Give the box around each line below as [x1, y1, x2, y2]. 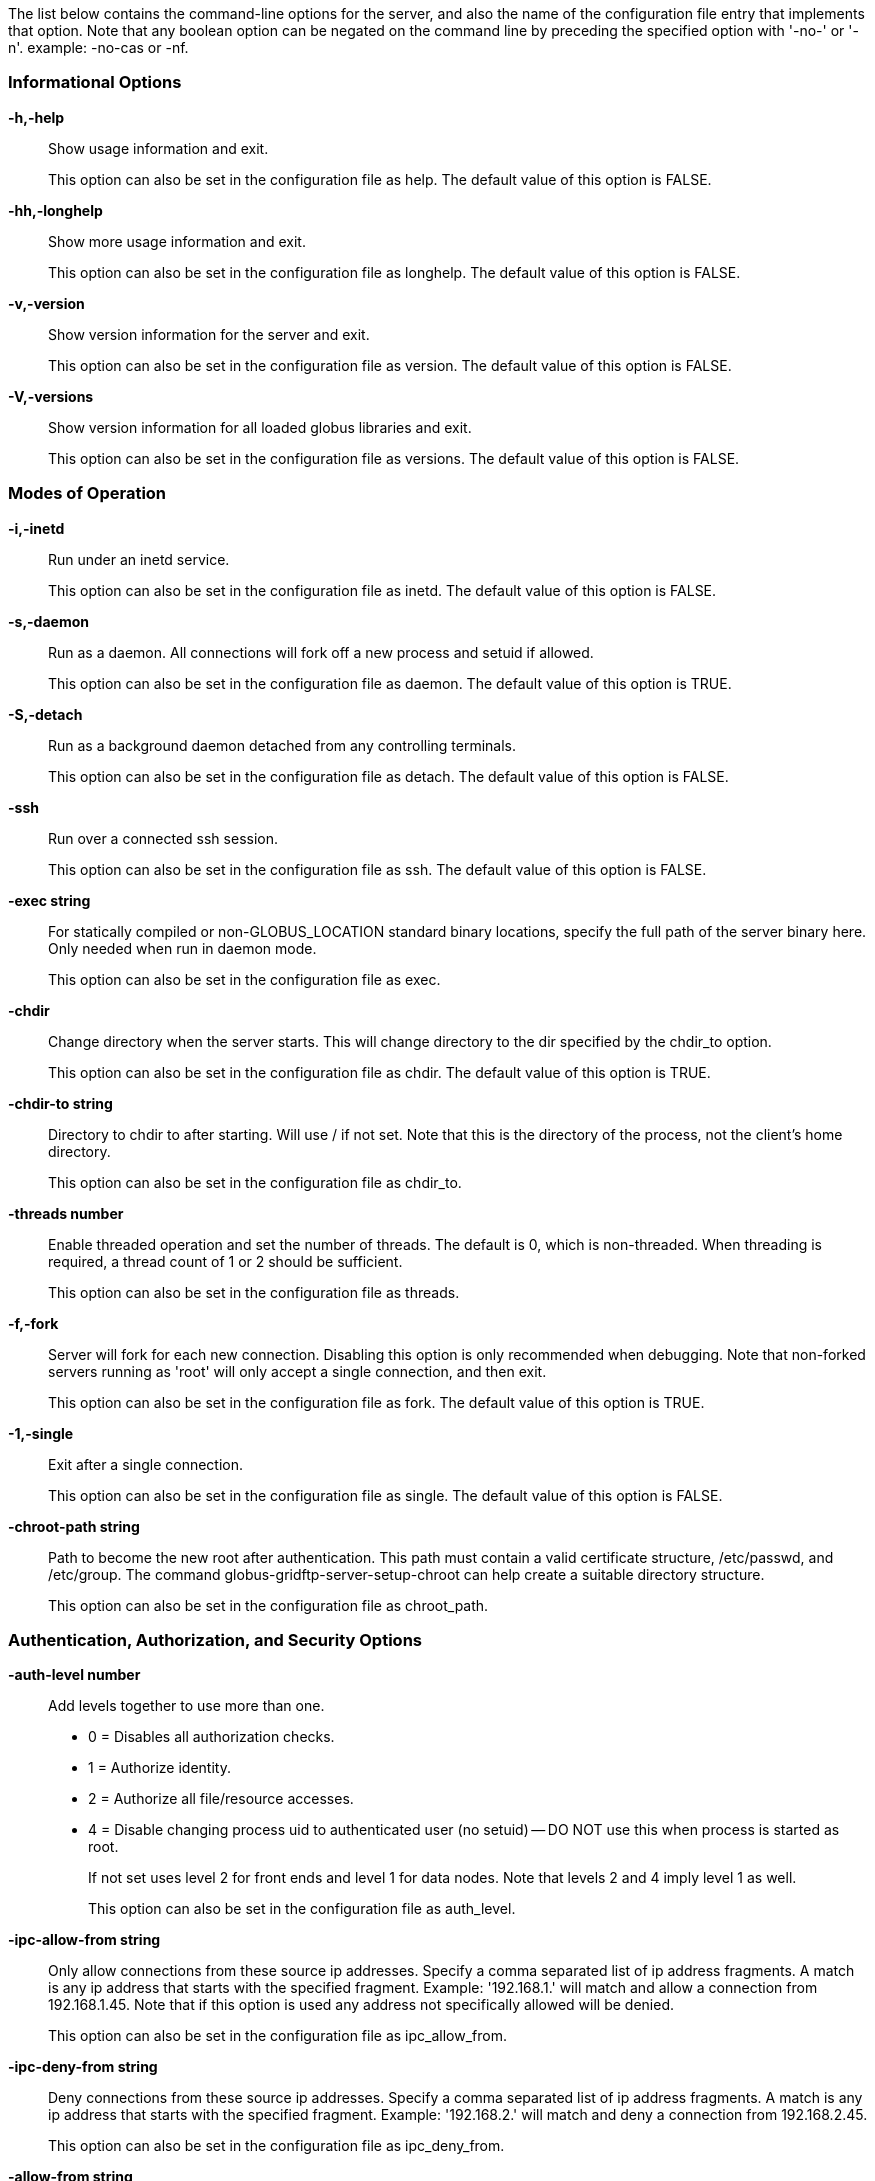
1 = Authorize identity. [88, 1759, 231, 1777]
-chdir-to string [8, 1094, 113, 1112]
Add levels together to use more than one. [48, 1697, 325, 1715]
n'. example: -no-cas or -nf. [8, 39, 189, 56]
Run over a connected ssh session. [48, 829, 279, 847]
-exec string [8, 891, 91, 909]
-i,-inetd [8, 519, 65, 537]
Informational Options [8, 72, 182, 93]
